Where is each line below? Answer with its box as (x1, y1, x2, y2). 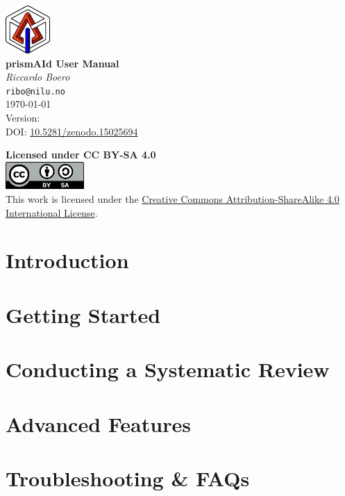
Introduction (6, 246, 129, 274)
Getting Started (6, 300, 161, 329)
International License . (6, 205, 98, 220)
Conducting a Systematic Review (6, 355, 330, 383)
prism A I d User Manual (6, 56, 119, 70)
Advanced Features (6, 409, 191, 438)
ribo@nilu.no (6, 86, 65, 97)
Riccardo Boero (6, 69, 70, 84)
